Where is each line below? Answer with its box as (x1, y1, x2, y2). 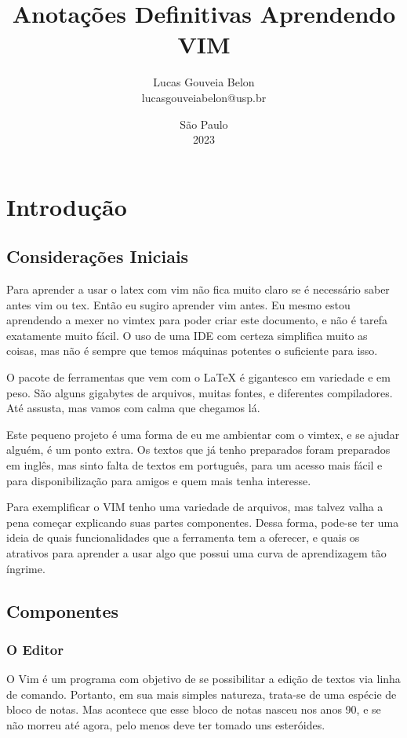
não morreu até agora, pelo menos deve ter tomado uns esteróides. (6, 716, 325, 733)
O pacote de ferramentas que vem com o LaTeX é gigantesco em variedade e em (6, 369, 391, 385)
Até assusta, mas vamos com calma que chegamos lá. (6, 400, 260, 416)
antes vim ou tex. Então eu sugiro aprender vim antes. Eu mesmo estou (6, 296, 351, 312)
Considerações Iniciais (6, 244, 189, 269)
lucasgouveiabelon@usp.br (141, 89, 267, 105)
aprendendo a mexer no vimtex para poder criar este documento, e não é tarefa (6, 312, 388, 328)
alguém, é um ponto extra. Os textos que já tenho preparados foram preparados (6, 441, 391, 458)
